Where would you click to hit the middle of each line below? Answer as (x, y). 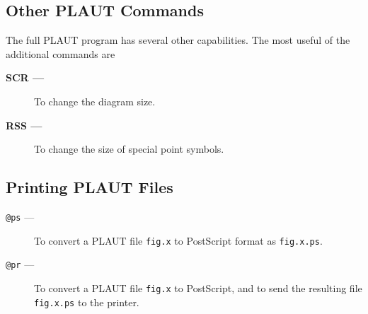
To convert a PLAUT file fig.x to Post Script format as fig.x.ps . (178, 240)
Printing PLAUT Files (90, 187)
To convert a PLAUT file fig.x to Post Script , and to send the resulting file (198, 287)
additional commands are (61, 53)
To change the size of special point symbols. (129, 149)
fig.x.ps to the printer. (87, 302)
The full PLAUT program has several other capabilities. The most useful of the (178, 40)
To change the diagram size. (95, 101)
